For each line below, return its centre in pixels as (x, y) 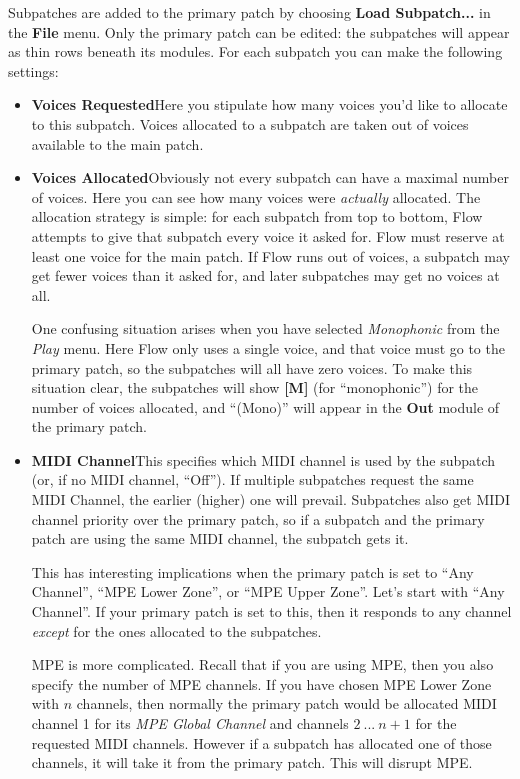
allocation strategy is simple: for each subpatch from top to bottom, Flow (257, 216)
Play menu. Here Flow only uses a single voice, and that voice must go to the (268, 347)
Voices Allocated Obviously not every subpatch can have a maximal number (270, 177)
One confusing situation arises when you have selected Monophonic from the (265, 328)
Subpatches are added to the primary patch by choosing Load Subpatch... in (249, 12)
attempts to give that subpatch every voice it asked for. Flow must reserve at (268, 235)
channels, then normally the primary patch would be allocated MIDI (286, 703)
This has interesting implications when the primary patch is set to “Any (252, 571)
